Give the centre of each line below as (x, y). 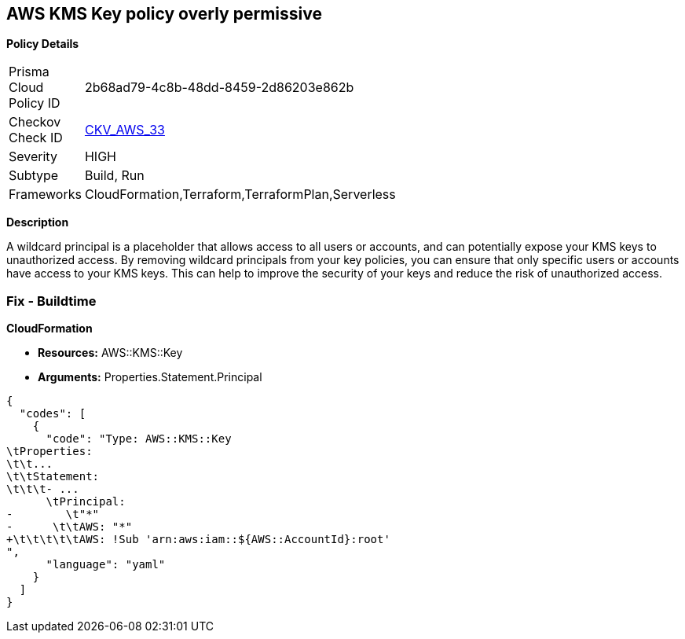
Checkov (35, 122)
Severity (33, 157)
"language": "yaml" (106, 565)
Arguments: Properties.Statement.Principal (150, 377)
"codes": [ (53, 414)
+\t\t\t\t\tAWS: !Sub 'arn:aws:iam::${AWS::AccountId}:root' (198, 540)
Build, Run (114, 176)
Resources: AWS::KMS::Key (110, 353)
